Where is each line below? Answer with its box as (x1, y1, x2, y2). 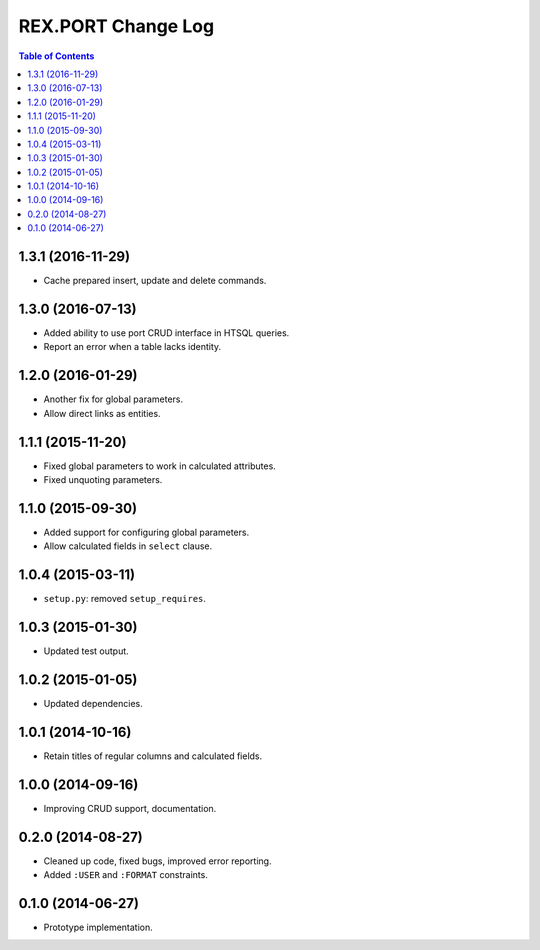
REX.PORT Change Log (18, 15, 215, 37)
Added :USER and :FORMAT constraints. (43, 869, 209, 881)
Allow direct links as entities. (43, 407, 161, 419)
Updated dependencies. (43, 698, 144, 710)
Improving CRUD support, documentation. (43, 802, 217, 814)
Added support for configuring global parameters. (43, 526, 250, 538)
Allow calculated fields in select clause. (43, 540, 213, 552)
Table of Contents (18, 50, 95, 62)
